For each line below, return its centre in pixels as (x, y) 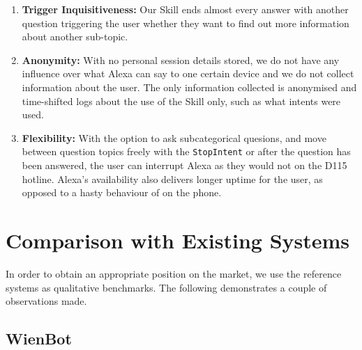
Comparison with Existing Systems (178, 240)
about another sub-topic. (75, 37)
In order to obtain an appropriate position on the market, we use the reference (174, 273)
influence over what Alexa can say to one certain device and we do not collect (188, 73)
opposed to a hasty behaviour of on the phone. (122, 192)
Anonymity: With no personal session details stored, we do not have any (181, 59)
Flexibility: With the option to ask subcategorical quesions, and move (174, 137)
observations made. (46, 301)
